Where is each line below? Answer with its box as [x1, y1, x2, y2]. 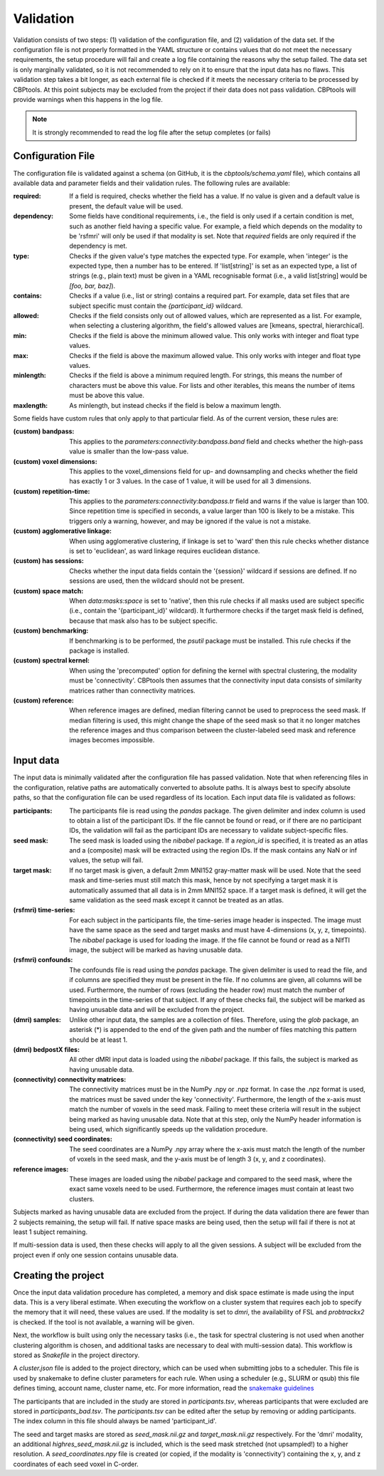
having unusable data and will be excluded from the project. [69, 1006, 245, 1014]
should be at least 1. [69, 1035, 128, 1044]
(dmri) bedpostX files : [13, 1045, 80, 1053]
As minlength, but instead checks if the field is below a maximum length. [69, 401, 282, 409]
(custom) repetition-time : [13, 487, 90, 495]
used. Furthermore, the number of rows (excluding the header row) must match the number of [69, 986, 345, 994]
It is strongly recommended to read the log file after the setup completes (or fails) [32, 128, 271, 137]
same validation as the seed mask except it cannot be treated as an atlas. [69, 896, 284, 905]
